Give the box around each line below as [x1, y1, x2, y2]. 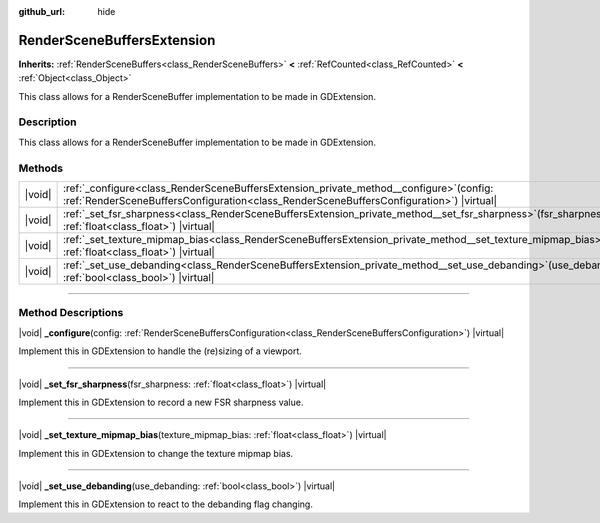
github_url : [18, 6, 65, 17]
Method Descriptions [18, 306, 124, 320]
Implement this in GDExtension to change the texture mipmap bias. [18, 447, 294, 459]
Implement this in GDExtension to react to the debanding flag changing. [18, 498, 314, 510]
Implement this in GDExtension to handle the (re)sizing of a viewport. [18, 345, 302, 357]
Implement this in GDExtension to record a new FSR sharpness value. [18, 396, 304, 408]
